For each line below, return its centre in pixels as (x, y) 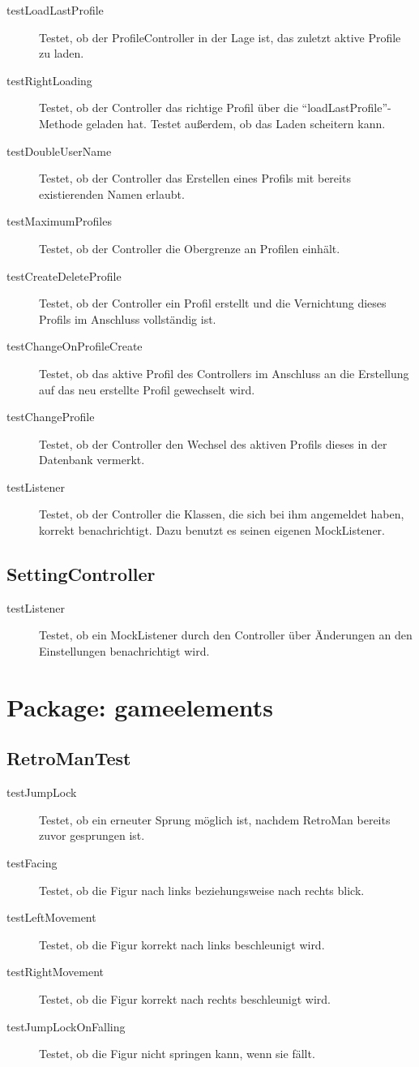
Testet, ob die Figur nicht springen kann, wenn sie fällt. (177, 1054)
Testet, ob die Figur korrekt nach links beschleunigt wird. (182, 944)
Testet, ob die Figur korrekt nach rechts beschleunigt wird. (185, 998)
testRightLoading (49, 80)
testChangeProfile (51, 417)
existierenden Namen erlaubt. (112, 194)
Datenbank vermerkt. (92, 460)
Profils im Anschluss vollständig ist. (128, 318)
